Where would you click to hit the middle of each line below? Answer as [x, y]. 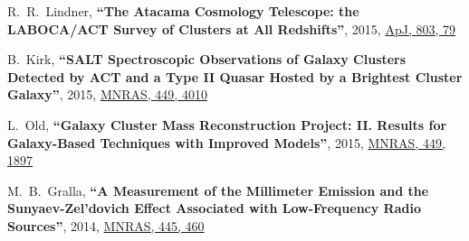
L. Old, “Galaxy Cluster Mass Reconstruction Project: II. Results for [227, 124]
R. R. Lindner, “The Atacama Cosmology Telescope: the [183, 11]
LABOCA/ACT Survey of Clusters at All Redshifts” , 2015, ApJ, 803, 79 [232, 28]
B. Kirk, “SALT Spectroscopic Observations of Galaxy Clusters [207, 59]
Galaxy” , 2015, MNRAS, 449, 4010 [107, 94]
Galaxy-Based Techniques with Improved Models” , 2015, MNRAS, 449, [226, 142]
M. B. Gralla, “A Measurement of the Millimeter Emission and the [218, 190]
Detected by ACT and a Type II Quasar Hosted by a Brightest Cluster [235, 76]
